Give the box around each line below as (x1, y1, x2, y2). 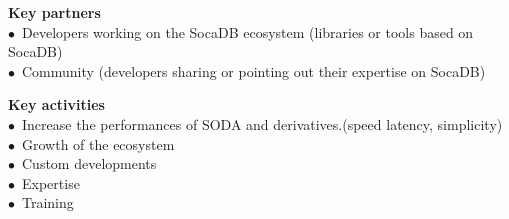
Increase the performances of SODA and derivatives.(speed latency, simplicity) (21, 113, 503, 134)
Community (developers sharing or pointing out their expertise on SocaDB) (21, 60, 486, 81)
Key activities (8, 94, 105, 115)
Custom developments (21, 153, 157, 174)
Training (21, 192, 74, 213)
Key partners (8, 2, 101, 22)
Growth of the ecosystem (21, 133, 175, 154)
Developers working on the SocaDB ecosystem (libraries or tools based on (21, 21, 474, 42)
